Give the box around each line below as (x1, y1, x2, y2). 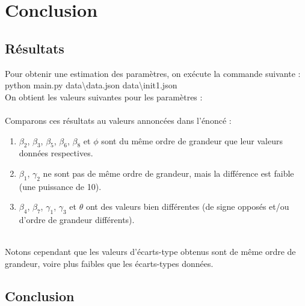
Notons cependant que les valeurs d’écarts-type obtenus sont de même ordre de (5, 245, 296, 258)
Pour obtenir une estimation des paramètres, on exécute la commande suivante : (5, 67, 301, 79)
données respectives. (19, 147, 93, 159)
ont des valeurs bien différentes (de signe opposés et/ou (85, 200, 289, 213)
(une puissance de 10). (19, 180, 102, 192)
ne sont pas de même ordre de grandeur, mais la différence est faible (43, 167, 294, 179)
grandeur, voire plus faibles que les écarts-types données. (5, 257, 214, 269)
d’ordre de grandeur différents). (19, 213, 135, 226)
